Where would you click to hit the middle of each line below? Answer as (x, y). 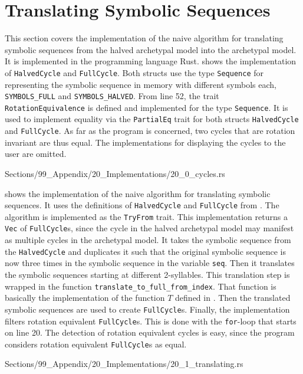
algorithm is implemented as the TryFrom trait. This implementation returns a (146, 216)
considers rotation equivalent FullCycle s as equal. (96, 344)
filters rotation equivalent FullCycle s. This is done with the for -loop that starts (151, 321)
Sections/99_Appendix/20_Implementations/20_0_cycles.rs (115, 173)
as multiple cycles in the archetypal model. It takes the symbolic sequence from (148, 240)
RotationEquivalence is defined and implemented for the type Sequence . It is (146, 107)
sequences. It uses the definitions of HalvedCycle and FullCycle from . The (142, 205)
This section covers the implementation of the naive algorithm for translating (144, 38)
